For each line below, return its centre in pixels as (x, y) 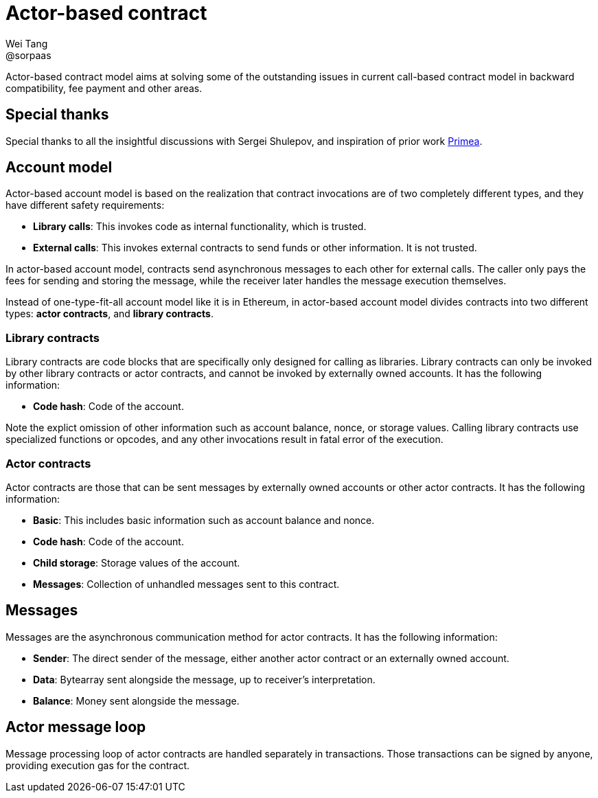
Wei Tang (27, 43)
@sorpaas (28, 55)
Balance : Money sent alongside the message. (136, 700)
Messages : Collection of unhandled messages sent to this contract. (186, 584)
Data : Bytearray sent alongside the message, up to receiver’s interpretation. (204, 679)
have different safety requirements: (85, 205)
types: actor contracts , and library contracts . (110, 314)
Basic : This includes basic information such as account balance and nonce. (204, 520)
